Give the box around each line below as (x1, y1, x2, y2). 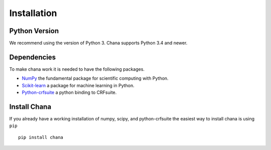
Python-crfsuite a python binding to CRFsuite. (22, 89, 117, 95)
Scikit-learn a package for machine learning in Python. (22, 82, 135, 88)
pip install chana (18, 134, 64, 140)
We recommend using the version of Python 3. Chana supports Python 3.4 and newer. (9, 40, 188, 46)
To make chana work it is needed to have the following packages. (9, 66, 145, 72)
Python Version (9, 27, 59, 35)
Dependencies (9, 53, 56, 61)
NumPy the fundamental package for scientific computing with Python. (22, 75, 169, 81)
